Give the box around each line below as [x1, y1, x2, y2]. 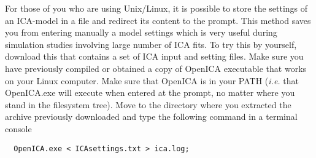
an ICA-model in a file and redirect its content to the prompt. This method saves [5, 14, 311, 26]
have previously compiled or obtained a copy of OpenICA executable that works [5, 61, 307, 74]
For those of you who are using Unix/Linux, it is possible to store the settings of [5, 2, 308, 14]
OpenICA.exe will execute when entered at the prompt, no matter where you [5, 86, 295, 99]
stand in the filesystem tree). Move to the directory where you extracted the [5, 98, 291, 111]
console [5, 122, 32, 135]
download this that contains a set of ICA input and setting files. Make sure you [5, 50, 304, 63]
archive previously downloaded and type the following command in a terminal [5, 110, 298, 123]
